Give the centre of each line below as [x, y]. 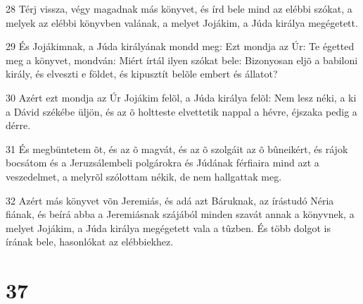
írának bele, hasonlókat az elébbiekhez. [90, 242]
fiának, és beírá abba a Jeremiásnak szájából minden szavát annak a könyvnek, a [180, 214]
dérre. [18, 125]
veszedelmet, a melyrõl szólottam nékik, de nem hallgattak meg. [144, 176]
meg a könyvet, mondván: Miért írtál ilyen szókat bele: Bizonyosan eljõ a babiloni [182, 60]
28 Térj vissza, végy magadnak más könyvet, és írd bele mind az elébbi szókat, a [179, 8]
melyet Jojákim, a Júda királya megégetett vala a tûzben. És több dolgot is [168, 227]
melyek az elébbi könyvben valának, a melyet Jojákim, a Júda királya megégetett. [182, 22]
